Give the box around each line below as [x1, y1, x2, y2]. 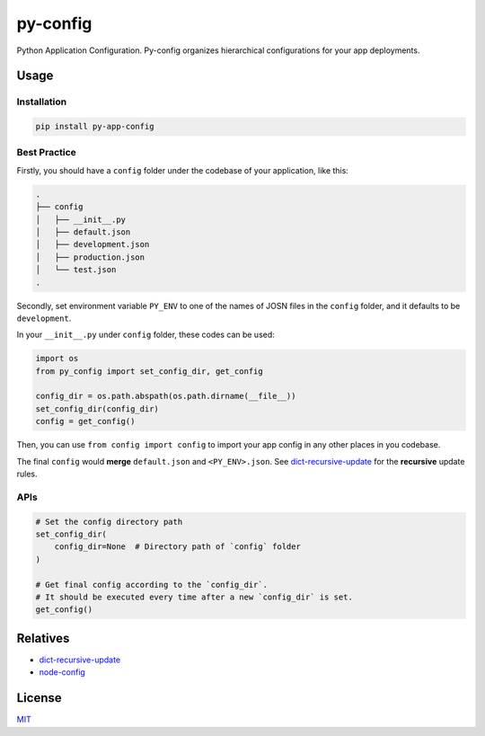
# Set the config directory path [35, 517, 183, 527]
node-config [39, 667, 85, 678]
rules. [16, 468, 38, 480]
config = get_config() [35, 416, 136, 427]
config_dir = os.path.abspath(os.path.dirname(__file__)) [35, 391, 296, 402]
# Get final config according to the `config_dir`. [35, 580, 269, 590]
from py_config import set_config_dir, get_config [35, 366, 264, 377]
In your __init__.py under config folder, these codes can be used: [16, 329, 276, 341]
